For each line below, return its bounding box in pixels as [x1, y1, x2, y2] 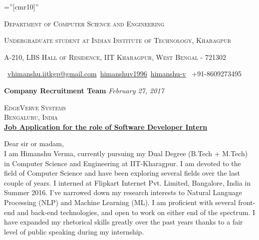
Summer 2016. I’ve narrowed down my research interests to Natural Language [4, 187, 243, 198]
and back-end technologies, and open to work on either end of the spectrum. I [17, 207, 256, 217]
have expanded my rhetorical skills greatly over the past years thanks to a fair [4, 217, 243, 227]
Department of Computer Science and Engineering [4, 18, 165, 28]
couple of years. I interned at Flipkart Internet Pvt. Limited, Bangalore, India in [4, 177, 251, 188]
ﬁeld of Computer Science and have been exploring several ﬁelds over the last [4, 168, 240, 178]
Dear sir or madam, [4, 138, 64, 149]
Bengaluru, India [4, 112, 58, 122]
